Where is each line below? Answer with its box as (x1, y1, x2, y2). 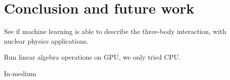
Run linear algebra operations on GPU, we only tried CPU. (4, 52, 181, 62)
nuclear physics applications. (4, 35, 89, 46)
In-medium (4, 68, 36, 78)
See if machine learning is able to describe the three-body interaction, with (4, 26, 227, 36)
